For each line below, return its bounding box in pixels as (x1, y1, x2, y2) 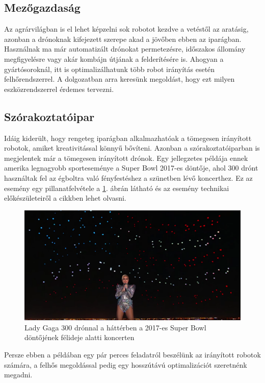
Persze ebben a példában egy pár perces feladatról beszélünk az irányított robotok (4, 349, 261, 360)
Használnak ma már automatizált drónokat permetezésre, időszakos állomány (4, 43, 246, 54)
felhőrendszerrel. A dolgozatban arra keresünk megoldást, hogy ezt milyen (4, 74, 235, 84)
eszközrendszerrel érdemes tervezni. (4, 83, 114, 94)
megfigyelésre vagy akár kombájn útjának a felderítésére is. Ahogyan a (4, 53, 224, 64)
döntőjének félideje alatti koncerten (24, 332, 135, 343)
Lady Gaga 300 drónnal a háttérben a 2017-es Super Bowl (24, 322, 206, 332)
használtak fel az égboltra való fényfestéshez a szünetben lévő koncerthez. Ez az (4, 172, 253, 183)
